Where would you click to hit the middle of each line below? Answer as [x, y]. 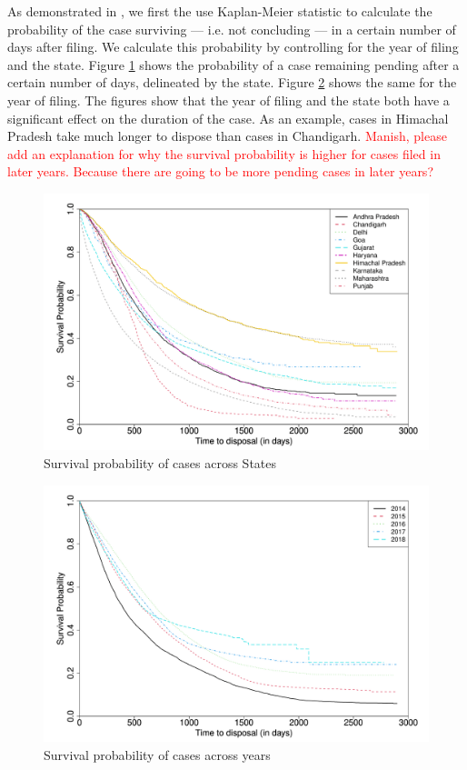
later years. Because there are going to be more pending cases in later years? [220, 171]
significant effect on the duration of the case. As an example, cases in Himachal [228, 118]
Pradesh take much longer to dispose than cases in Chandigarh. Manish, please [227, 136]
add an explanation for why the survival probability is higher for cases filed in [224, 153]
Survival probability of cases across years [157, 754]
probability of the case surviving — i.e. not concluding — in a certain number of [232, 29]
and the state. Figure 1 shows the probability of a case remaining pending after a [233, 64]
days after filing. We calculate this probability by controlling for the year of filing [233, 47]
